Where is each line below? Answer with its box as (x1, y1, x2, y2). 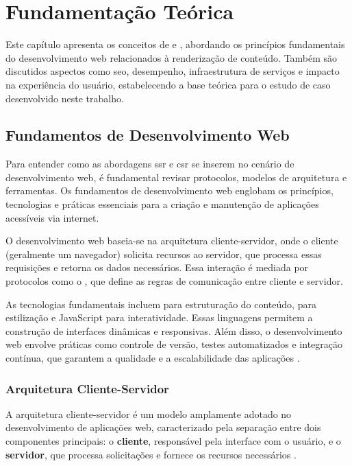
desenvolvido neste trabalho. (5, 91, 124, 105)
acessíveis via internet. (5, 210, 99, 224)
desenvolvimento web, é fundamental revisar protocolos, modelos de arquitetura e (5, 170, 347, 184)
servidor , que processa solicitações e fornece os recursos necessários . (5, 447, 297, 461)
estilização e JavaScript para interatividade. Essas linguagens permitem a (5, 310, 313, 325)
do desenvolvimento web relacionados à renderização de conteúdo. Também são (5, 50, 338, 65)
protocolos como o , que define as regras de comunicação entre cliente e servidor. (5, 274, 343, 288)
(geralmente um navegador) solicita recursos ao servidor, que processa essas (5, 246, 322, 261)
